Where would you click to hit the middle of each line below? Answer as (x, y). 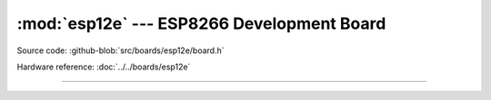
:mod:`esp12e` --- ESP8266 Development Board (201, 23)
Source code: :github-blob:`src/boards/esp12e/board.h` (120, 50)
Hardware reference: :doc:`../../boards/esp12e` (104, 67)
